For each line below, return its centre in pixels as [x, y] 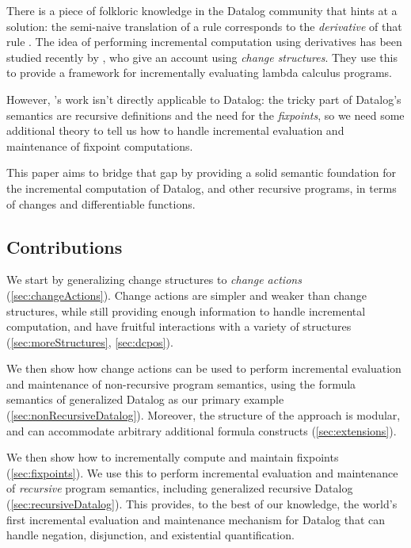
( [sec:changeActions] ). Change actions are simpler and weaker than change [187, 295]
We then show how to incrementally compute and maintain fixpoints [173, 457]
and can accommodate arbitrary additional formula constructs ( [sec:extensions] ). [202, 430]
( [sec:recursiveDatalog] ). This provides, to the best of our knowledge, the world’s [202, 504]
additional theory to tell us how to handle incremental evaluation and [175, 130]
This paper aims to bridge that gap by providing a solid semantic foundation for [202, 172]
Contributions [65, 246]
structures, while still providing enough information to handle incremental [186, 310]
